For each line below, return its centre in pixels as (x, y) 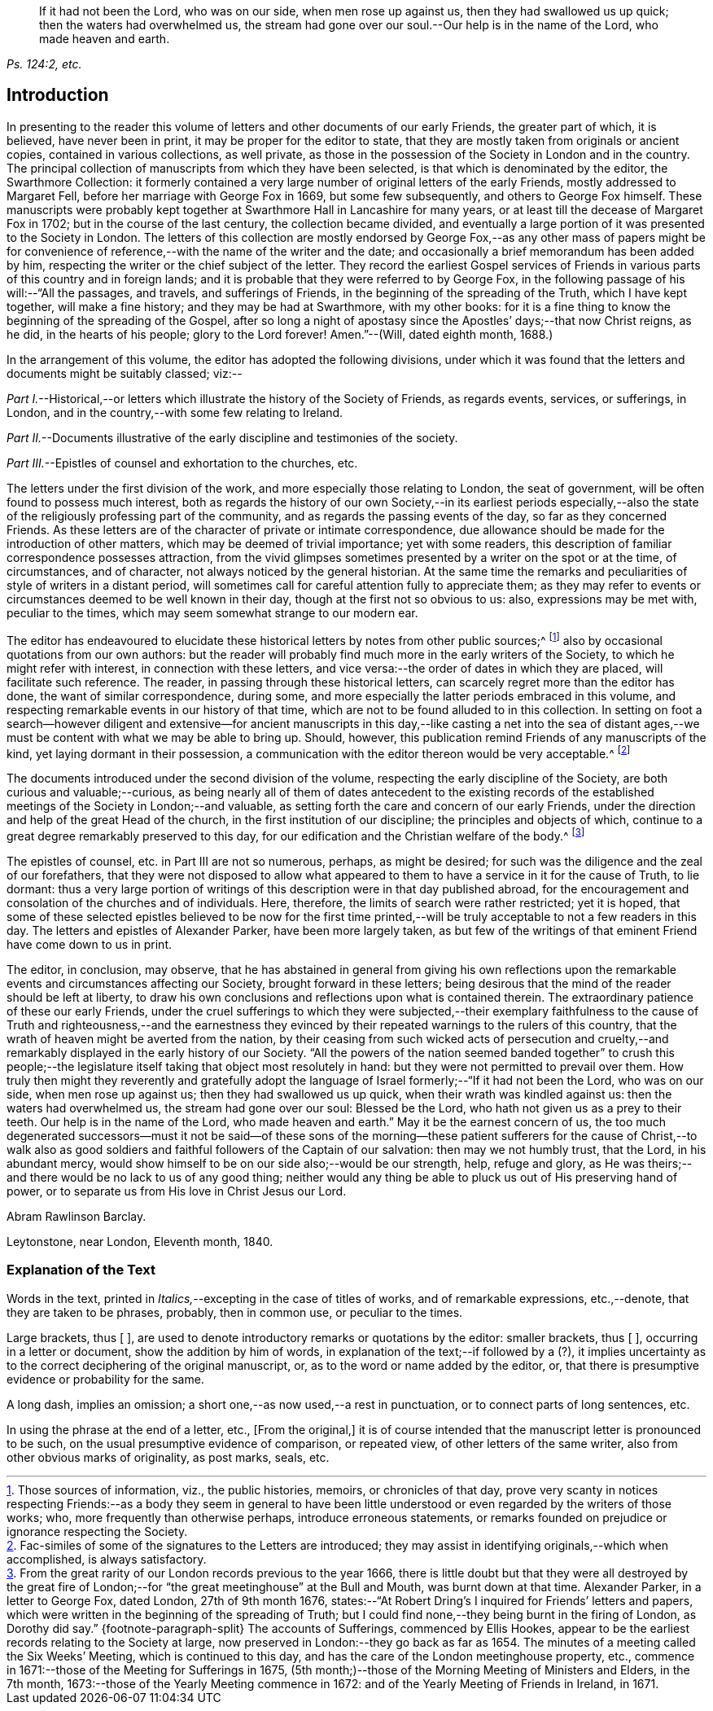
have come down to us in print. (89, 944)
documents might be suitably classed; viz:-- (125, 373)
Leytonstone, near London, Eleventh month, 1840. (140, 1241)
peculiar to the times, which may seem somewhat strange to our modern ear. (212, 612)
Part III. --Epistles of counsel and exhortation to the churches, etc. (182, 463)
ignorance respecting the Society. (97, 1531)
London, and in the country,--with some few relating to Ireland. (175, 412)
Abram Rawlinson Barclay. (77, 1216)
